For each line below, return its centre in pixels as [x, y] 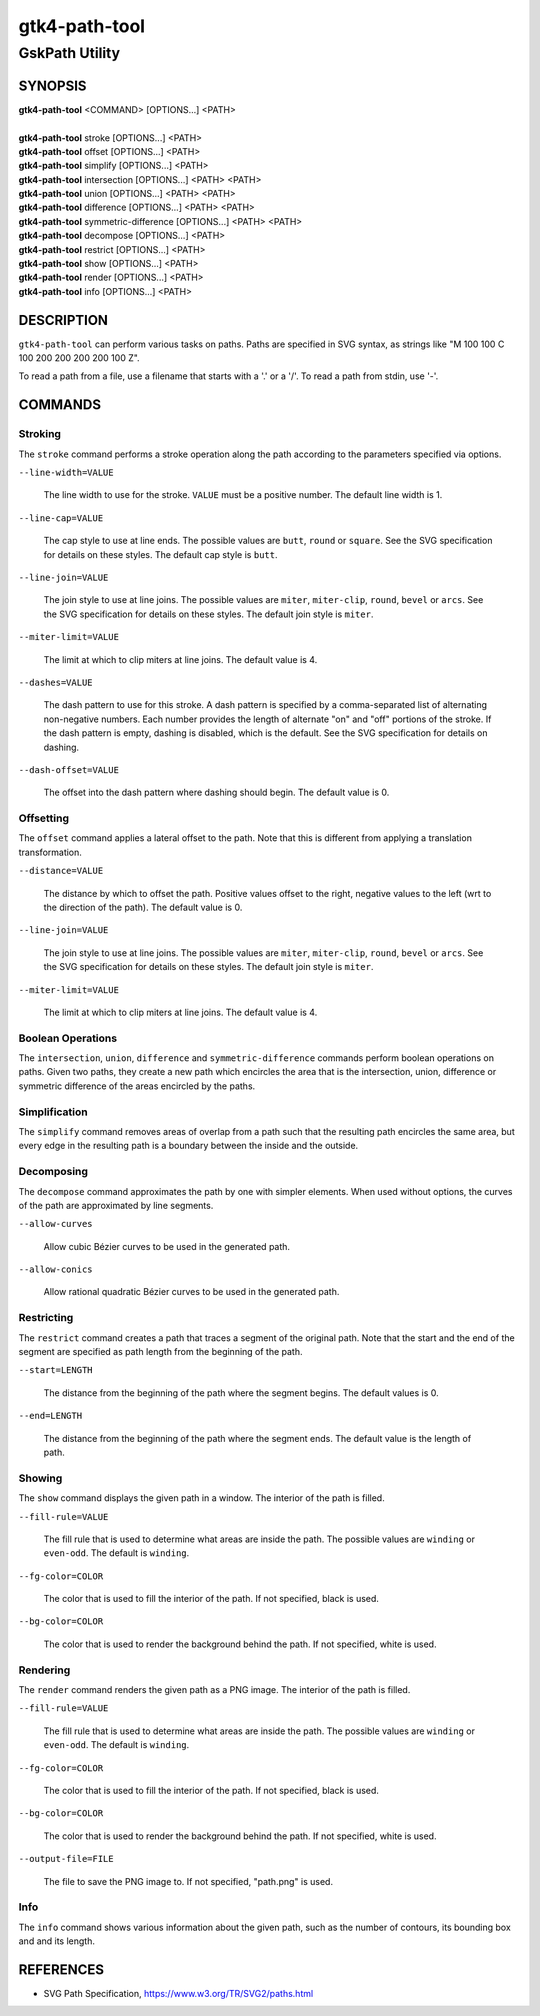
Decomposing [53, 1172]
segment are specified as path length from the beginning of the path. [161, 1352]
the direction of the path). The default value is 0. [143, 907]
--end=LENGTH [50, 1416]
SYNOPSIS [52, 85]
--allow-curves [56, 1224]
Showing [40, 1478]
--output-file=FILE [66, 1859]
